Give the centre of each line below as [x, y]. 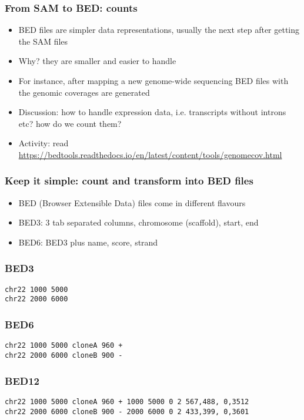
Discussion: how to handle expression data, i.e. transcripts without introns [152, 112]
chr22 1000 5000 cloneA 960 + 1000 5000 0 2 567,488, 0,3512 [127, 401]
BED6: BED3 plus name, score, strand [88, 242]
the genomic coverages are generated [84, 92]
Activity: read [44, 143]
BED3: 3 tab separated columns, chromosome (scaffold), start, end [138, 222]
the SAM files [43, 41]
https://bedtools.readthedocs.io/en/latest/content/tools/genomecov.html [150, 154]
